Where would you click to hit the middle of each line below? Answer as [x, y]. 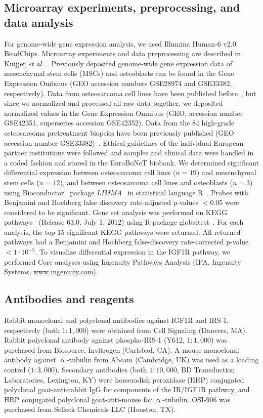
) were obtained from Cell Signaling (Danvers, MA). [167, 330]
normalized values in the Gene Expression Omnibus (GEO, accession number [124, 113]
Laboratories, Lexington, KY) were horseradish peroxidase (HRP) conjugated [124, 379]
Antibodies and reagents [69, 299]
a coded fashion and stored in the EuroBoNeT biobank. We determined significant [131, 162]
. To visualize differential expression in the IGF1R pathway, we [133, 252]
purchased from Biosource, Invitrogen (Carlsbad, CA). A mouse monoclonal [122, 349]
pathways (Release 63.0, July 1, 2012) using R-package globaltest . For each [124, 222]
